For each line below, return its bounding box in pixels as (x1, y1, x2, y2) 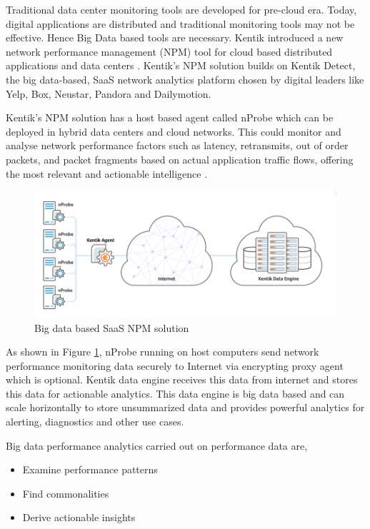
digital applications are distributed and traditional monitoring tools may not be (6, 16, 355, 31)
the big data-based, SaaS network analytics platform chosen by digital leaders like (6, 71, 364, 86)
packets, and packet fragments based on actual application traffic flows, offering (6, 151, 354, 166)
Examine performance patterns (22, 462, 158, 477)
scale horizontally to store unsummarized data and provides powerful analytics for (6, 400, 365, 415)
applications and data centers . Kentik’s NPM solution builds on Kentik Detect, (6, 58, 356, 73)
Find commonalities (22, 485, 109, 500)
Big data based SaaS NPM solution (34, 320, 189, 335)
